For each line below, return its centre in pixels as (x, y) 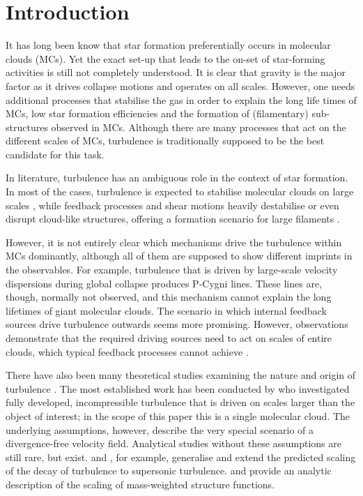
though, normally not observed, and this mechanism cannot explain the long (169, 297)
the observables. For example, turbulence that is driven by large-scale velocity (172, 270)
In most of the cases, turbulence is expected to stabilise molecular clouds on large (180, 191)
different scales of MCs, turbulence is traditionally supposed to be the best (165, 141)
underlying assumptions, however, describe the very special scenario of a (160, 429)
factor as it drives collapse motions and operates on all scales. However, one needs (180, 85)
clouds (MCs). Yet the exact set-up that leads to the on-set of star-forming (165, 58)
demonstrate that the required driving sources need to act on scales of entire (169, 338)
